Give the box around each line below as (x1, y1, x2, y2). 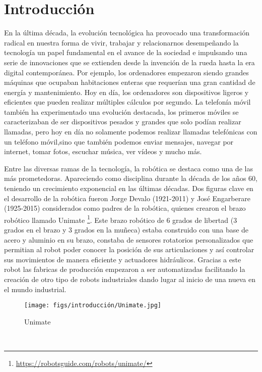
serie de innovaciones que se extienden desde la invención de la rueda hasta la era (4, 57, 255, 67)
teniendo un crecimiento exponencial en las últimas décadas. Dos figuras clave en (4, 183, 253, 194)
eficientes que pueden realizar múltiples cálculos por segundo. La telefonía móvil (4, 97, 251, 107)
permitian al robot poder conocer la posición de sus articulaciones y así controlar (4, 244, 254, 255)
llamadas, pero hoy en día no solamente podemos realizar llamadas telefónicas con (4, 126, 257, 137)
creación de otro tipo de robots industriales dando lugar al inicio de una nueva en (4, 274, 256, 285)
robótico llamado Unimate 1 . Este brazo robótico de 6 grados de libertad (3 (4, 213, 237, 225)
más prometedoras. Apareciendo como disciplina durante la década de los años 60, (4, 173, 257, 183)
